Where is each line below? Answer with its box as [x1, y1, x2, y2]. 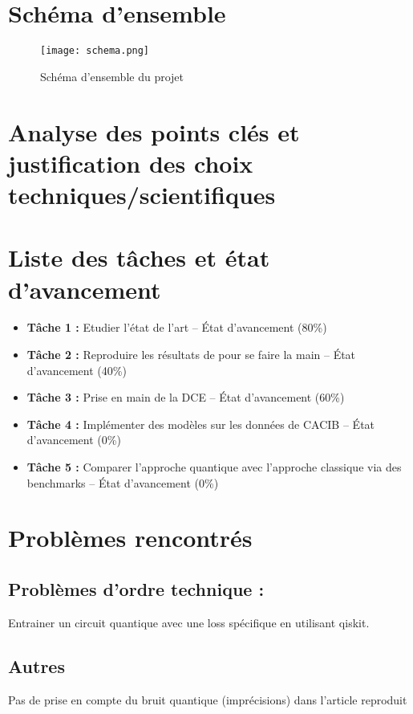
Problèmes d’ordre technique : [8, 576, 265, 601]
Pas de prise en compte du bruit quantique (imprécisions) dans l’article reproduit [8, 691, 407, 708]
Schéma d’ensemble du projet [40, 67, 184, 84]
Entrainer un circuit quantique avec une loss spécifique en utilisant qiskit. [8, 614, 370, 630]
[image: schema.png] [40, 45, 150, 57]
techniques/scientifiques [8, 177, 276, 210]
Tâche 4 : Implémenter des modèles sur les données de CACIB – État [26, 415, 375, 432]
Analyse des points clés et [8, 115, 300, 148]
